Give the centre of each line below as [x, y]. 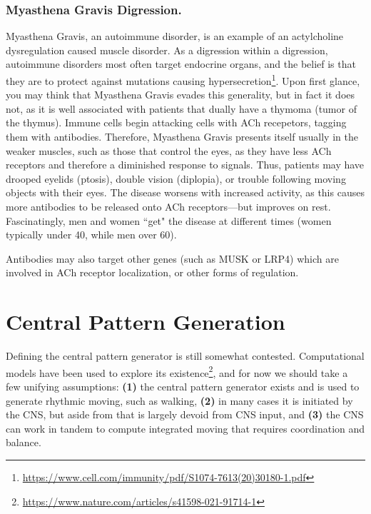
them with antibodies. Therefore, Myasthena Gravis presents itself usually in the [182, 137]
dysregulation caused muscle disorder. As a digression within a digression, [167, 50]
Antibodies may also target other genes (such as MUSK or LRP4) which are [172, 258]
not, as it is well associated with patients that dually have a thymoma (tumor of [181, 108]
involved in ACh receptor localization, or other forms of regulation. [152, 272]
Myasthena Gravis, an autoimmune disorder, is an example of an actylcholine [175, 36]
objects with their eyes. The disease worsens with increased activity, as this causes [185, 192]
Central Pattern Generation [146, 322]
